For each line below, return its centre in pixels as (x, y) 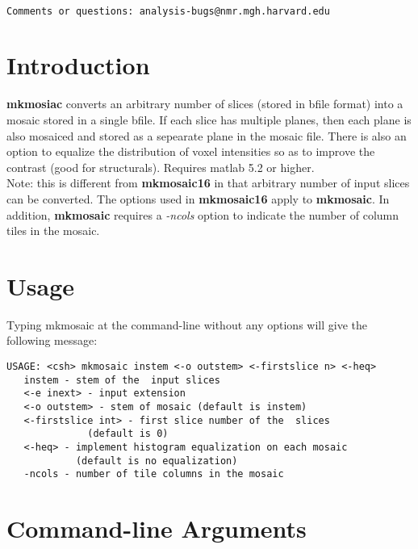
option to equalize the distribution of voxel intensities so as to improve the (191, 151)
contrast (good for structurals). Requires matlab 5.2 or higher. (161, 167)
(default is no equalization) (157, 461)
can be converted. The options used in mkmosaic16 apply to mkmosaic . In (198, 198)
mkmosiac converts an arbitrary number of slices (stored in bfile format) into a (205, 104)
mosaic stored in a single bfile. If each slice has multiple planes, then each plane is (209, 119)
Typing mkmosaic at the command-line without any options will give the (187, 324)
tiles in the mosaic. (53, 230)
